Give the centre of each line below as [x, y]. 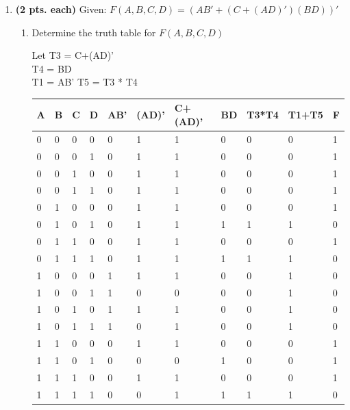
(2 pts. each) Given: [61, 9]
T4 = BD [52, 68]
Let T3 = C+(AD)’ [73, 55]
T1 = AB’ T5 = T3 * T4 [85, 82]
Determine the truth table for [94, 32]
